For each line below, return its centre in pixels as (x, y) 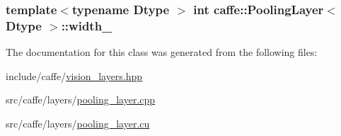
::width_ (87, 25)
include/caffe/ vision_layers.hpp (74, 75)
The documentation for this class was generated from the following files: (162, 52)
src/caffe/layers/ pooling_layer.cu (78, 123)
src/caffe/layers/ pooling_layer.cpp (81, 100)
